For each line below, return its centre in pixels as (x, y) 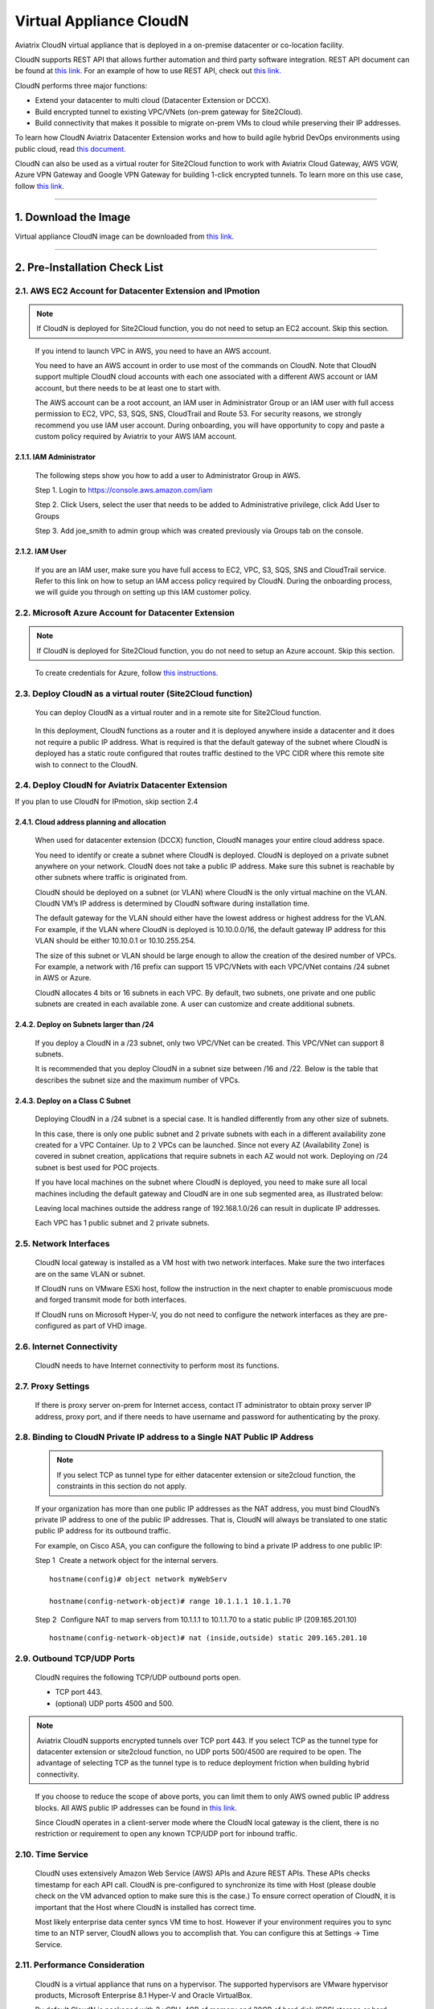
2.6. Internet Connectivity (66, 1346)
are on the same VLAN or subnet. (90, 1274)
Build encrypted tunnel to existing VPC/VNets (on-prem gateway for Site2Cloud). (169, 112)
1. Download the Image (73, 217)
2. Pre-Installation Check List (89, 267)
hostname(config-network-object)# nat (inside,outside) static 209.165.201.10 (208, 1638)
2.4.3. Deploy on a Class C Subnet (73, 1100)
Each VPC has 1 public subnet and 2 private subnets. (122, 1223)
